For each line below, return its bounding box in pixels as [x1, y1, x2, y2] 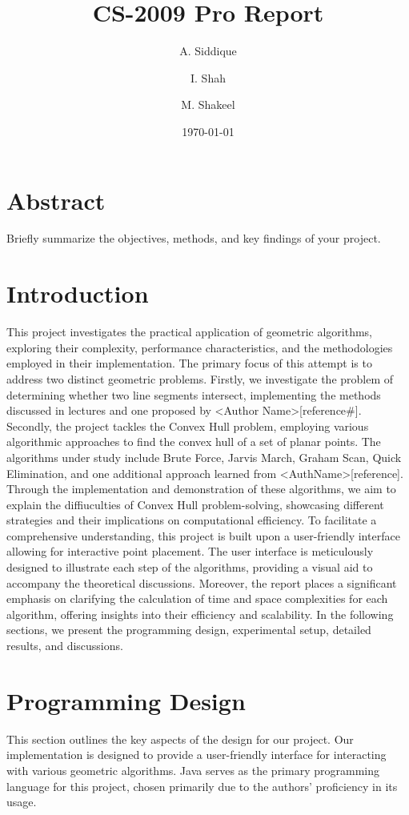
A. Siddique [179, 42, 237, 59]
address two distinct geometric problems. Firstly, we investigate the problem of [6, 370, 394, 387]
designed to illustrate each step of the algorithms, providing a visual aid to [6, 559, 373, 576]
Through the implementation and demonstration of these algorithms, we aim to [6, 480, 396, 497]
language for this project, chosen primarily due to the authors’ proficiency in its [6, 777, 398, 794]
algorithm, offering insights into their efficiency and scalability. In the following [6, 605, 394, 622]
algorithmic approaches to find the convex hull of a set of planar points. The [6, 433, 381, 450]
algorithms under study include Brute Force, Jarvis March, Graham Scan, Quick [6, 448, 402, 465]
